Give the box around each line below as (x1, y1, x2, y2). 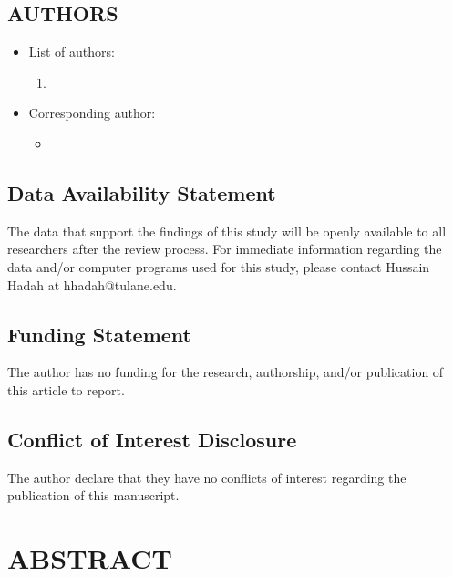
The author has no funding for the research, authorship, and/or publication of (7, 362, 444, 382)
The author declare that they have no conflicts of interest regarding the (7, 467, 407, 487)
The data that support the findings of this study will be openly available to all (7, 221, 447, 240)
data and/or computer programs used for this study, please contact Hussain (7, 257, 430, 276)
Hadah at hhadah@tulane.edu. (7, 275, 177, 294)
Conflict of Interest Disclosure (7, 425, 297, 453)
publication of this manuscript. (7, 486, 180, 505)
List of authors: (28, 42, 115, 61)
